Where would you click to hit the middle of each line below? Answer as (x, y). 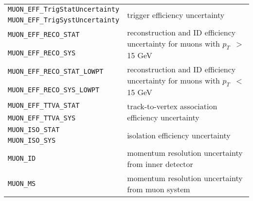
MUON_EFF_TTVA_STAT (44, 106)
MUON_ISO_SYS (32, 141)
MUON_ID (22, 159)
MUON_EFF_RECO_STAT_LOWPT (56, 72)
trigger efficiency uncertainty (176, 15)
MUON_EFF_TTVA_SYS (42, 118)
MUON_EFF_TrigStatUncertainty (64, 9)
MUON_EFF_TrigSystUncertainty (64, 20)
